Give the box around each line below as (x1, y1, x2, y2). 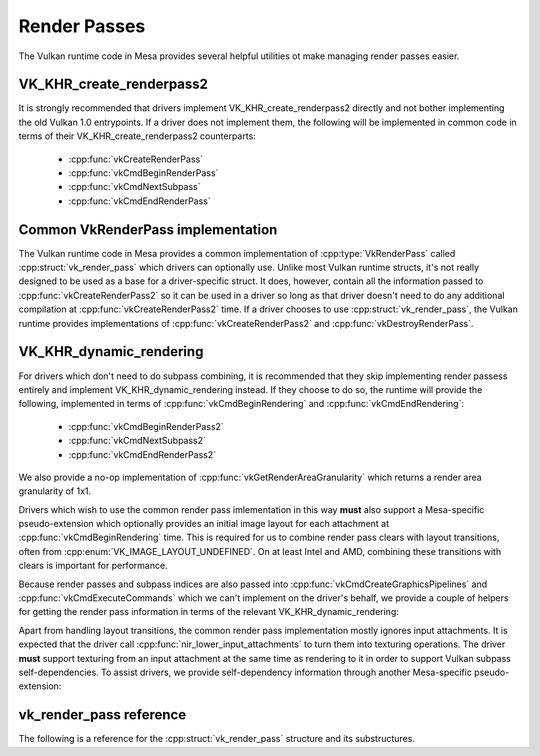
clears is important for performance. (18, 560, 169, 572)
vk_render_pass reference (18, 706, 187, 724)
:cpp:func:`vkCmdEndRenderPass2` (68, 448, 217, 460)
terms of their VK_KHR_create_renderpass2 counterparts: (18, 130, 257, 142)
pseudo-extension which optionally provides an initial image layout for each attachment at (18, 518, 390, 530)
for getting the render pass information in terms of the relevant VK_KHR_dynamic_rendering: (18, 606, 400, 618)
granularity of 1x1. (18, 485, 92, 497)
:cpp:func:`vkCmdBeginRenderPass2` (68, 420, 224, 432)
